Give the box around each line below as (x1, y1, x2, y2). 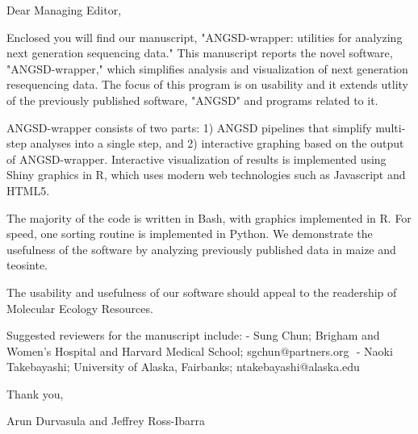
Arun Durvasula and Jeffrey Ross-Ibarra (6, 412, 206, 429)
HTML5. (6, 182, 50, 198)
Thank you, (6, 385, 64, 402)
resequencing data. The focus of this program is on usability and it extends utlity (6, 76, 408, 93)
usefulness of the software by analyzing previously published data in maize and (6, 240, 396, 257)
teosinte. (6, 257, 48, 273)
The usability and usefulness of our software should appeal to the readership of (6, 283, 397, 300)
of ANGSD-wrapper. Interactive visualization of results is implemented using (6, 150, 387, 167)
